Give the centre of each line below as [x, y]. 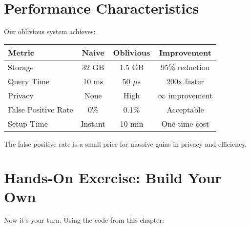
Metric [21, 52]
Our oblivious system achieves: [50, 31]
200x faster [185, 81]
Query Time [29, 81]
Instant [93, 123]
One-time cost [185, 123]
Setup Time [28, 123]
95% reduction [185, 67]
